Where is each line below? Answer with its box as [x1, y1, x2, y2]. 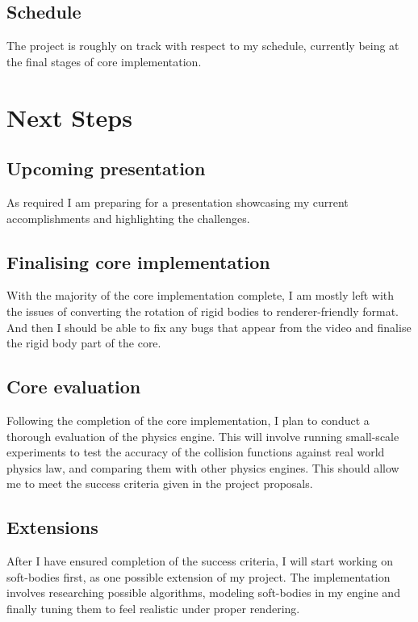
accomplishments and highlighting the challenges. [6, 209, 250, 226]
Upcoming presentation [6, 156, 206, 181]
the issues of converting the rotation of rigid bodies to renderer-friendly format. [6, 302, 399, 319]
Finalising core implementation [6, 249, 270, 274]
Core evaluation [6, 374, 141, 399]
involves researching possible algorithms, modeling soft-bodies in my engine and [6, 584, 400, 601]
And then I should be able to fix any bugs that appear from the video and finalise [6, 318, 412, 335]
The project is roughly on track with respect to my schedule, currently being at [6, 37, 399, 54]
